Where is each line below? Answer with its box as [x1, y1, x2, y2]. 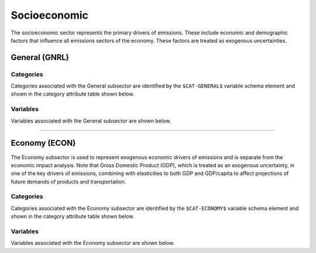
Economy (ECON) [11, 138, 76, 148]
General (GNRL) [11, 52, 70, 62]
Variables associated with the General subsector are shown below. [11, 117, 171, 124]
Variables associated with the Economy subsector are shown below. [11, 240, 175, 247]
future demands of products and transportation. [11, 178, 126, 185]
